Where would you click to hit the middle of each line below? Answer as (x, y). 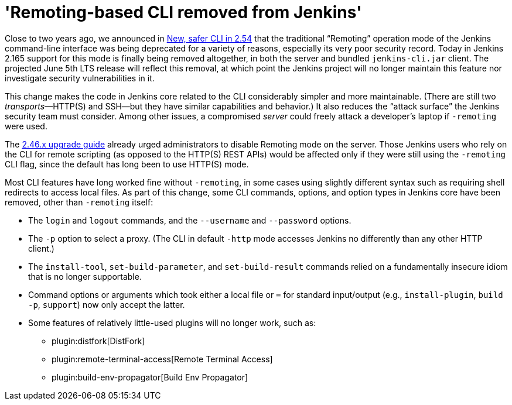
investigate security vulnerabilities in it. (80, 78)
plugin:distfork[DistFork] (98, 341)
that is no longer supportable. (85, 276)
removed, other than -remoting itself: (79, 202)
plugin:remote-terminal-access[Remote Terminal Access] (162, 359)
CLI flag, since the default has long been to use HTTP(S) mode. (127, 164)
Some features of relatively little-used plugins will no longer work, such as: (172, 322)
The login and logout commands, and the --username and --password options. (190, 220)
